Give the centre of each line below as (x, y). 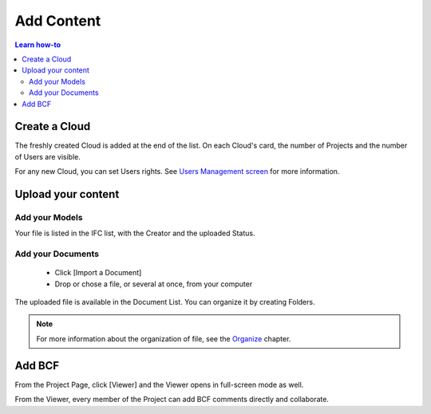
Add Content (58, 21)
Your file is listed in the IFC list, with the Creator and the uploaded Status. (135, 233)
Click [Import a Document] (98, 273)
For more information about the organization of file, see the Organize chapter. (164, 338)
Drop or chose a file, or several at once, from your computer (154, 284)
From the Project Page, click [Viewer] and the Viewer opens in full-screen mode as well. (159, 384)
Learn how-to (38, 45)
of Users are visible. (48, 156)
